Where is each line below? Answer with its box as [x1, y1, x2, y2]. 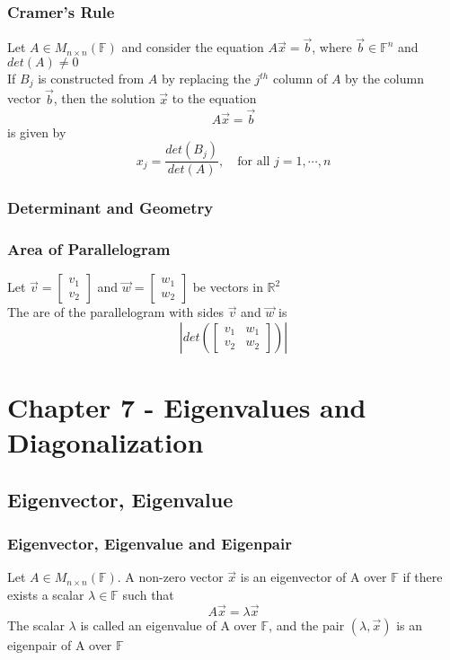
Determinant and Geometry [7, 197, 214, 219]
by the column [345, 69, 424, 88]
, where [312, 38, 352, 57]
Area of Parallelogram [7, 237, 171, 260]
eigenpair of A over [7, 635, 112, 654]
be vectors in [192, 277, 263, 296]
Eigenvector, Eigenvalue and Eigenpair [7, 532, 292, 555]
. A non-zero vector [117, 568, 224, 586]
